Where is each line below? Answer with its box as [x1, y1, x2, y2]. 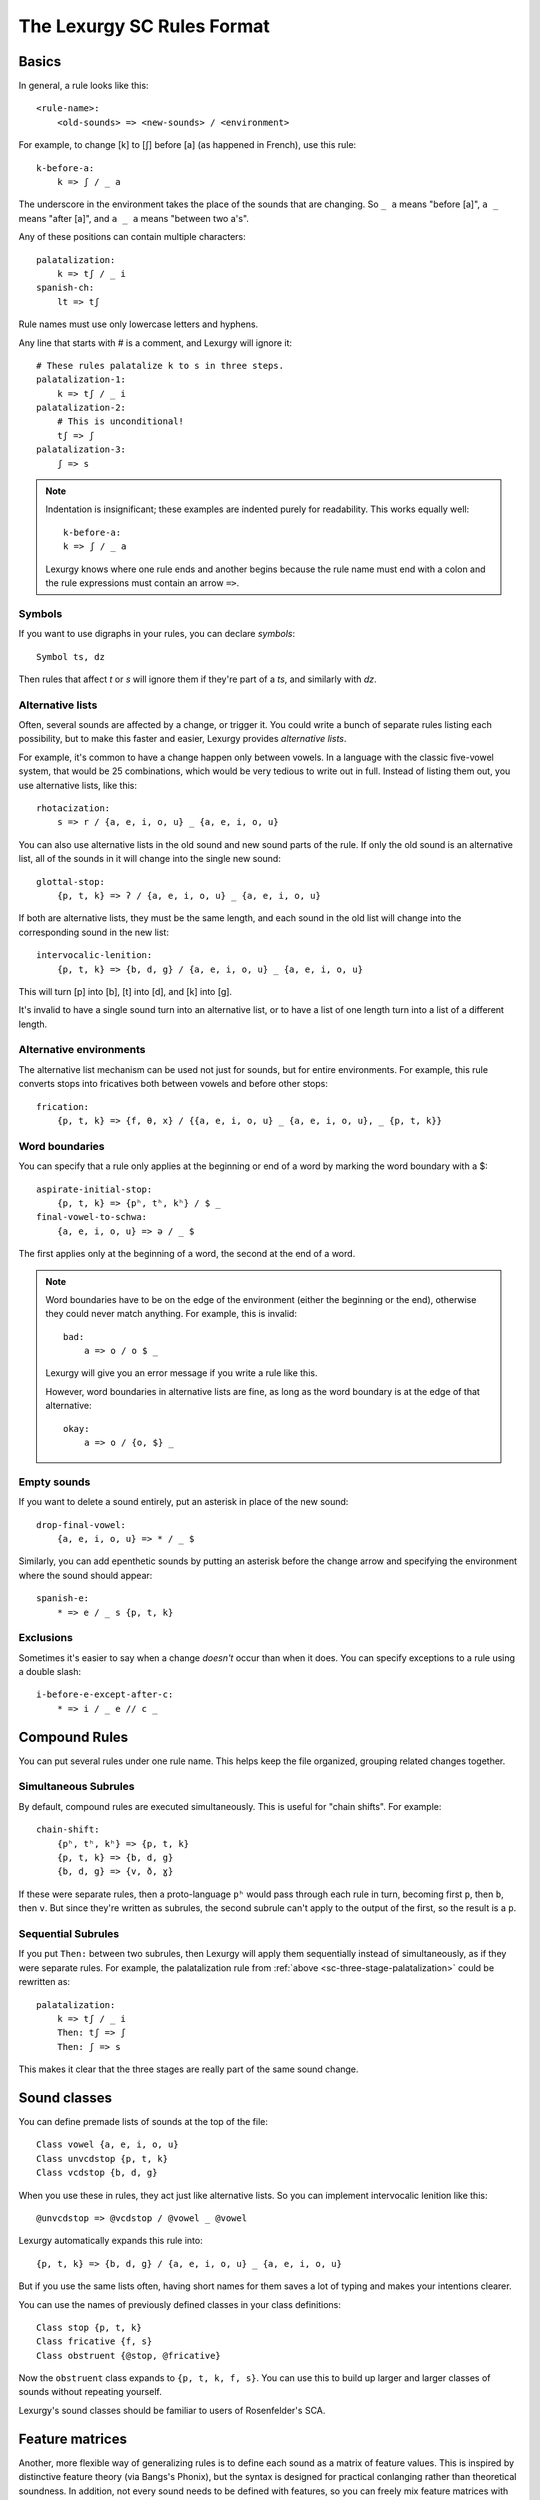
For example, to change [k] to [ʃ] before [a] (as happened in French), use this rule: [18, 139, 357, 151]
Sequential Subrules [18, 1926, 120, 1940]
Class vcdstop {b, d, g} [36, 2167, 158, 2179]
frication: [36, 1101, 90, 1112]
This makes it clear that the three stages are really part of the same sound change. [18, 2063, 359, 2075]
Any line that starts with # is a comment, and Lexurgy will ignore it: [18, 336, 293, 349]
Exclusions [18, 1631, 74, 1645]
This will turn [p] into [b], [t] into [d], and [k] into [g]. [18, 985, 233, 997]
